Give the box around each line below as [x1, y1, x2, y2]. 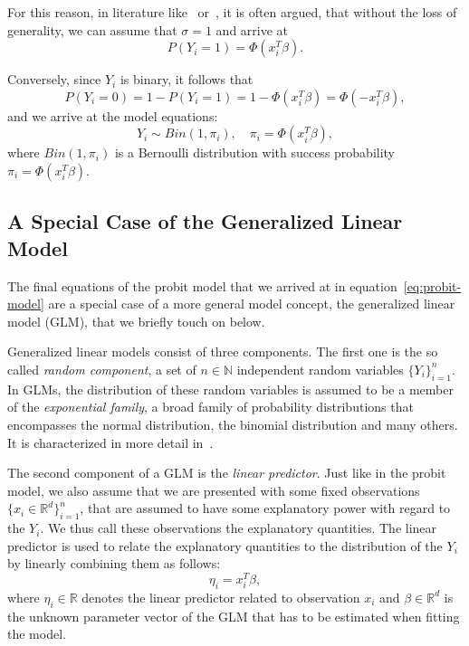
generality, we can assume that [7, 20, 177, 39]
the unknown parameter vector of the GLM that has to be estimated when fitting [7, 606, 460, 625]
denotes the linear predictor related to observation [81, 587, 360, 606]
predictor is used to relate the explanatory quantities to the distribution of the [7, 536, 443, 555]
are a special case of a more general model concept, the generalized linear [48, 294, 455, 313]
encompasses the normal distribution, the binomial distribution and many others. [7, 414, 458, 433]
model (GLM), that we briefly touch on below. [7, 311, 265, 330]
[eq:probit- [403, 276, 462, 295]
